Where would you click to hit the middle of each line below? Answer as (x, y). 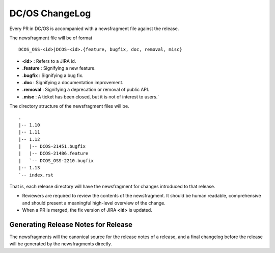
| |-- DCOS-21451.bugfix (52, 146)
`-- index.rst (36, 175)
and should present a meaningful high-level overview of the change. (94, 203)
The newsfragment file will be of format (51, 38)
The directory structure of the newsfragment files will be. (69, 106)
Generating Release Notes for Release (71, 224)
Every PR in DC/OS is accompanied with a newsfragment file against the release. (94, 29)
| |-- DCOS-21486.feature (53, 154)
